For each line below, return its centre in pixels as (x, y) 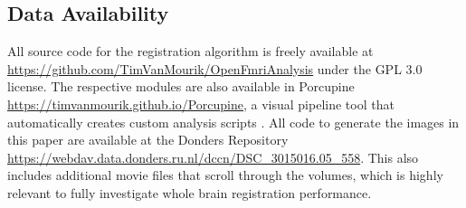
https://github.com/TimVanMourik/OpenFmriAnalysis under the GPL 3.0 (215, 68)
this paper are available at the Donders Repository (148, 140)
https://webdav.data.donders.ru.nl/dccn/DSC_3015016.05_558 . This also (213, 157)
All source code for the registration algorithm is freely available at (190, 51)
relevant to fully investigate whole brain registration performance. (190, 192)
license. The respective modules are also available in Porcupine (181, 86)
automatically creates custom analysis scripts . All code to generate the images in (233, 122)
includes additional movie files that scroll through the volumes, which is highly (225, 175)
